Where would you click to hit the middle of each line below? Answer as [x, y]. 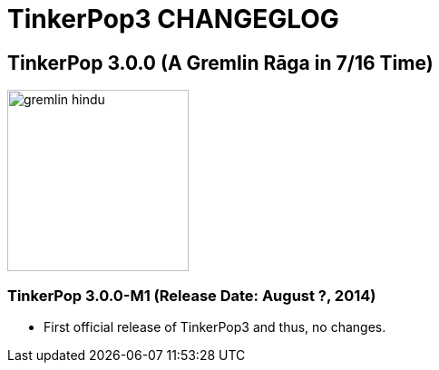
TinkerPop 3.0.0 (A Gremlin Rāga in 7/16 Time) [220, 63]
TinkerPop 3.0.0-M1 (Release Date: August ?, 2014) [192, 295]
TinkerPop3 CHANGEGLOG [173, 19]
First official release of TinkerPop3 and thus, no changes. [215, 326]
